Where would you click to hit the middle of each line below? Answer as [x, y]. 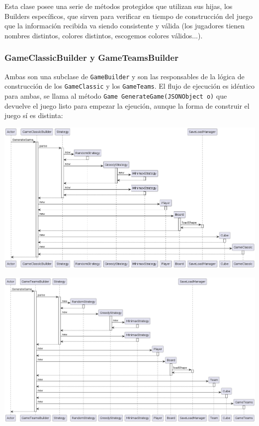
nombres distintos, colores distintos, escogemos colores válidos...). [104, 35]
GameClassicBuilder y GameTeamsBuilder [91, 58]
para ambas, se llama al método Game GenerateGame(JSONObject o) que [116, 95]
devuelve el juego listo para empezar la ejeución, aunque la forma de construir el [127, 105]
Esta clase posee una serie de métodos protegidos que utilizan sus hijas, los [119, 6]
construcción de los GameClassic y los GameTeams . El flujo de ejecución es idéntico [130, 86]
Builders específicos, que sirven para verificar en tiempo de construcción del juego [129, 16]
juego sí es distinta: [34, 115]
